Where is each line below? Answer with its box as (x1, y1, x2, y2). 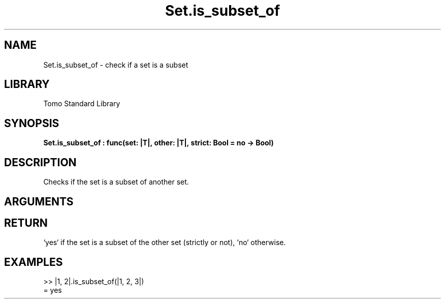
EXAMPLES (4, 255, 63, 268)
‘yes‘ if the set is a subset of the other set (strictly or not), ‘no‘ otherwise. (43, 238, 286, 247)
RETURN (4, 216, 48, 229)
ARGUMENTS (4, 195, 74, 208)
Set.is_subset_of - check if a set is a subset (43, 60, 188, 69)
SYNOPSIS (4, 116, 59, 130)
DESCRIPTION (4, 156, 77, 169)
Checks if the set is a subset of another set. (43, 177, 189, 187)
